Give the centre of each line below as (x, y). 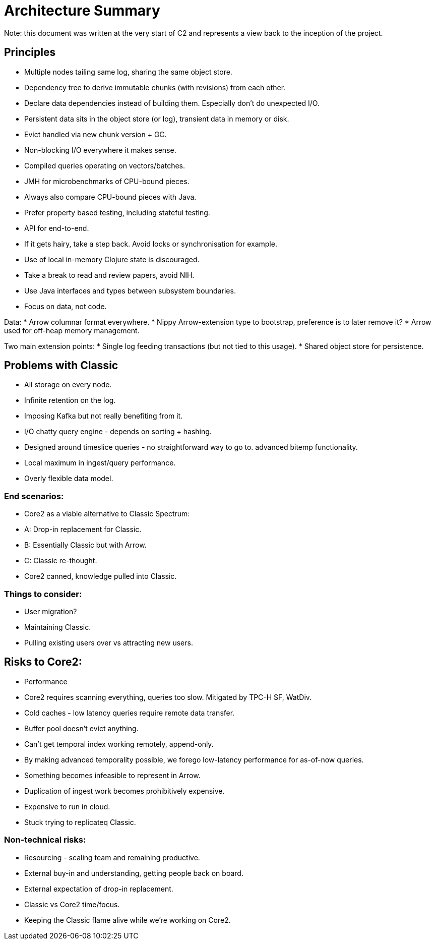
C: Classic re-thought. (61, 561)
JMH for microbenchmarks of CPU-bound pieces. (107, 181)
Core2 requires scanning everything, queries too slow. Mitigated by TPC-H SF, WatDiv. (168, 697)
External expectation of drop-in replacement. (99, 889)
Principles (30, 52)
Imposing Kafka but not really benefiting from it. (104, 416)
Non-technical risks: (45, 840)
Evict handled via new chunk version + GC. (96, 134)
